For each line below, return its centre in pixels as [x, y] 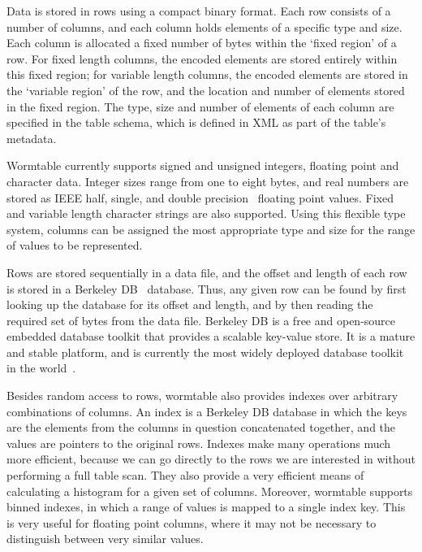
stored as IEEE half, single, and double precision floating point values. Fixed [200, 197]
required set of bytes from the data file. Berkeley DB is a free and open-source [201, 320]
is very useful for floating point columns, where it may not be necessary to [192, 522]
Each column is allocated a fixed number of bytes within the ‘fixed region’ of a [202, 43]
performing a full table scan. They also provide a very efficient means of [185, 475]
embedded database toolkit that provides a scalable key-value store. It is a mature [211, 336]
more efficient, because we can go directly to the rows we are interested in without [211, 459]
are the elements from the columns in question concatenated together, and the [201, 427]
